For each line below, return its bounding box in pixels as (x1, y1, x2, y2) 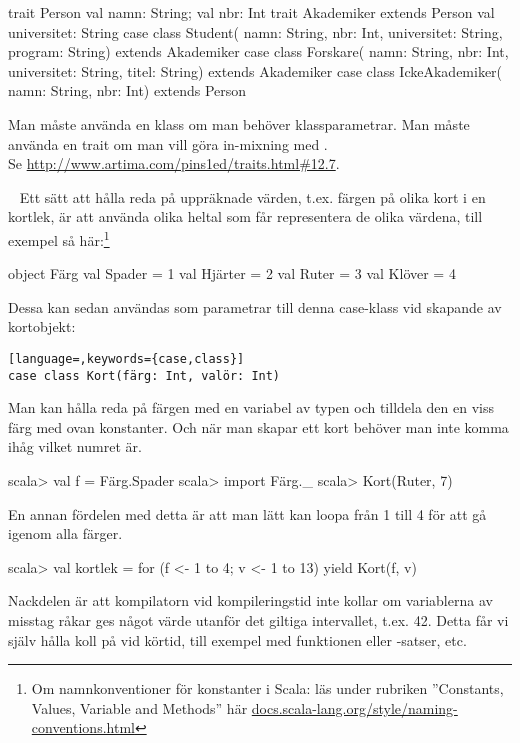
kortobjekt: (8, 316, 76, 337)
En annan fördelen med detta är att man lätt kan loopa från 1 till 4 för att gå (8, 503, 487, 524)
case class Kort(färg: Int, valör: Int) (8, 368, 281, 383)
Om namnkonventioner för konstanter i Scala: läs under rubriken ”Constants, (31, 678, 504, 699)
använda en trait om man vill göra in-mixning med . (8, 133, 328, 154)
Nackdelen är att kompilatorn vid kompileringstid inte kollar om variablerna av (8, 590, 493, 611)
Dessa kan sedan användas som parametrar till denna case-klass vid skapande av (8, 296, 502, 317)
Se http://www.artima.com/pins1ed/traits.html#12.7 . (8, 153, 340, 174)
